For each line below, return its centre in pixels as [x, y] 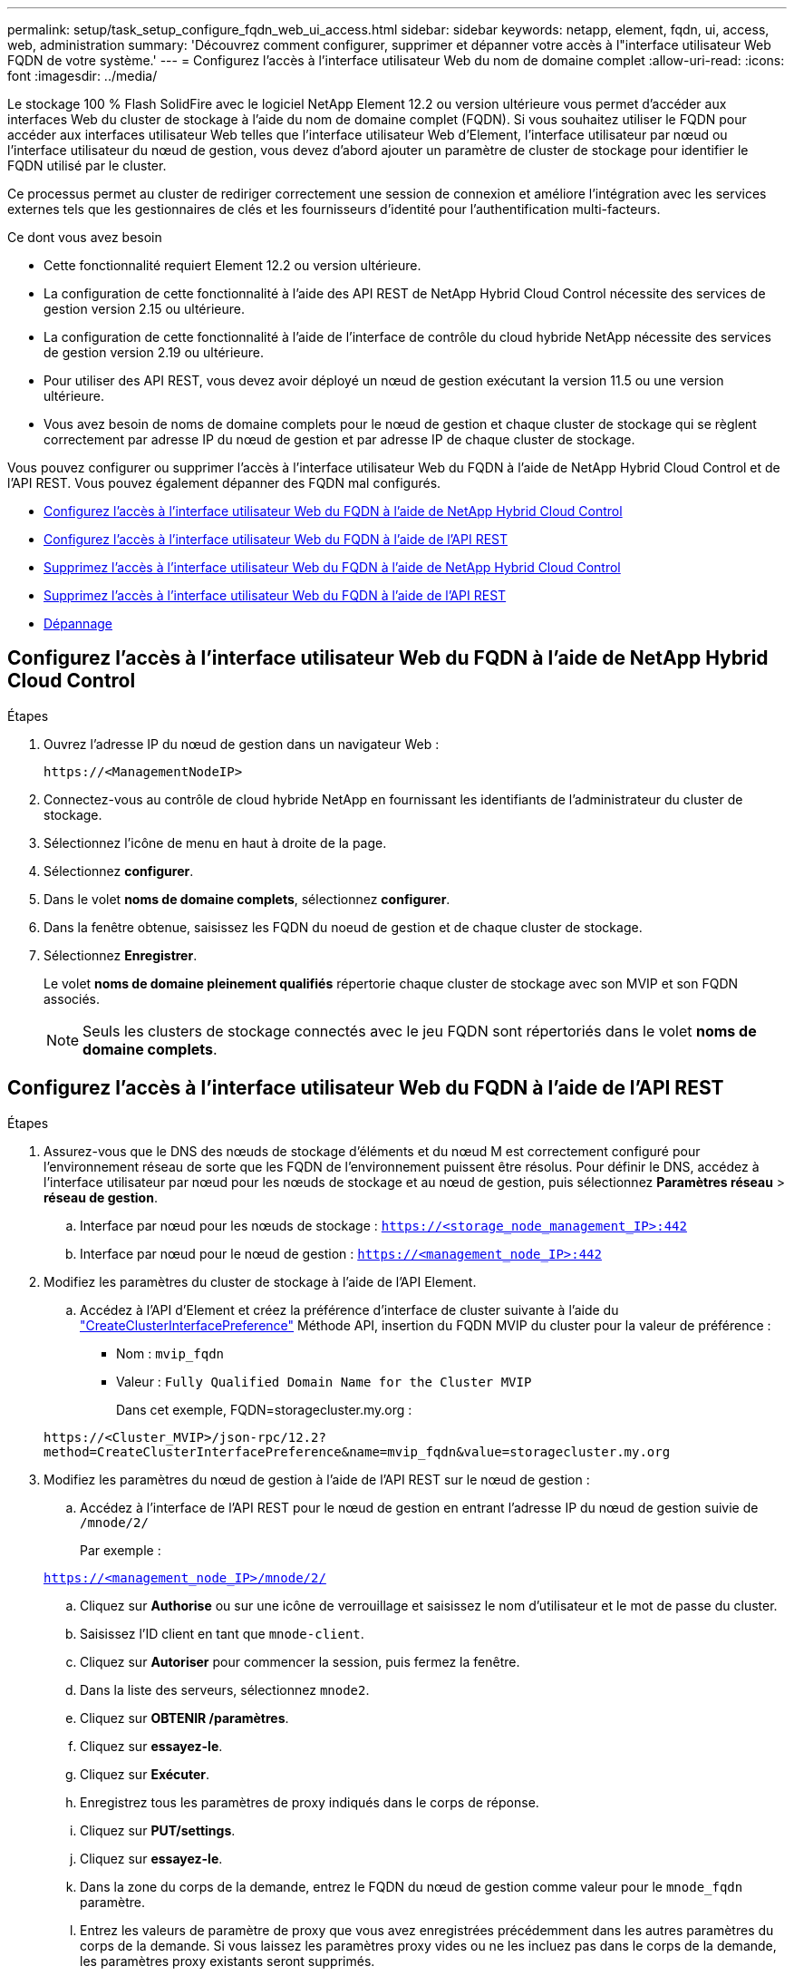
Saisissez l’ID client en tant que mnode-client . [222, 1633]
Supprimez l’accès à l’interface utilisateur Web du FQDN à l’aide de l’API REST [275, 595]
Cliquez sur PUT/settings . [158, 1830]
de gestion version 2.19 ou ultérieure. [154, 352]
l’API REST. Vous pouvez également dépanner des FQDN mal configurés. [224, 483]
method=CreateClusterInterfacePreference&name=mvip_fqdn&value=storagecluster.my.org [357, 1451]
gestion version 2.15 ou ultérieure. [144, 309]
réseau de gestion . [101, 1197]
